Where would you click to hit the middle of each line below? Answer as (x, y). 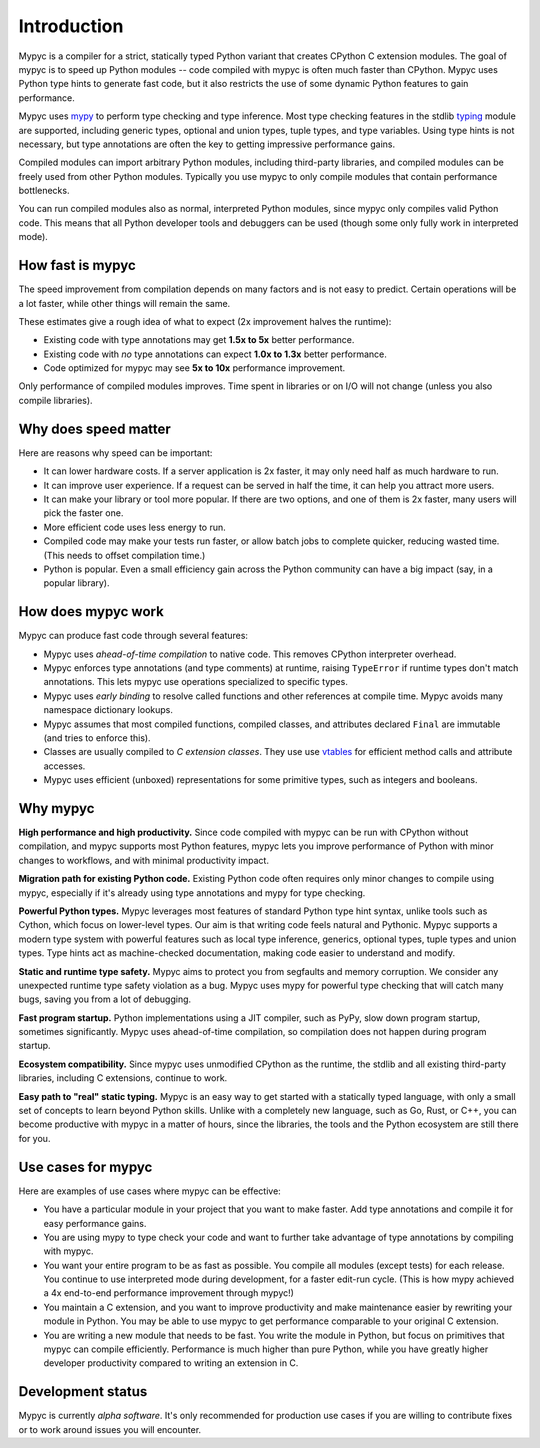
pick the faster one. (83, 513)
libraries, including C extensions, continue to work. (123, 1078)
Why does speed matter (95, 428)
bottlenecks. (44, 191)
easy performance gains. (95, 1223)
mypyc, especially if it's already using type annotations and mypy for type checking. (192, 892)
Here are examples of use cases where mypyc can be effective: (150, 1191)
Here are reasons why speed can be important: (115, 452)
